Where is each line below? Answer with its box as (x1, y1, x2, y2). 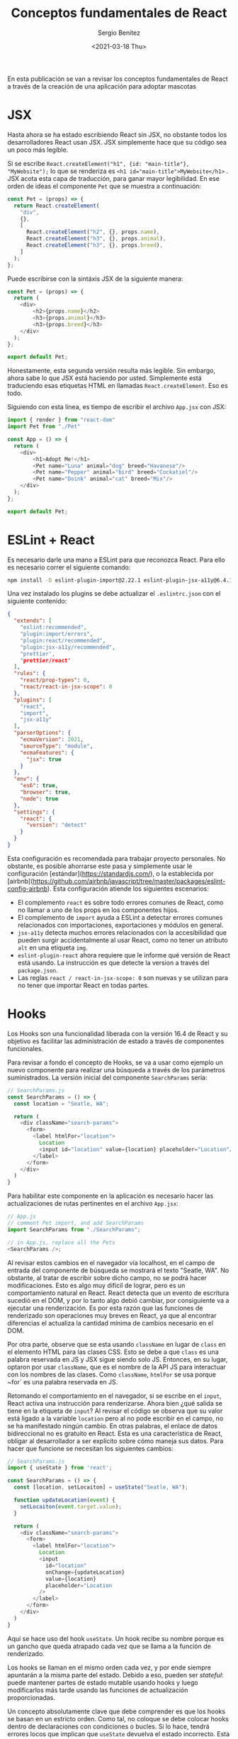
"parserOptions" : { (13, 729, 72, 737)
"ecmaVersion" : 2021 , (20, 736, 84, 743)
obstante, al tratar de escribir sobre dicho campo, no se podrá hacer (7, 1273, 208, 1282)
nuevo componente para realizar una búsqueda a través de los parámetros (7, 1065, 225, 1074)
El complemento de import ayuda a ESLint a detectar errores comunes (17, 913, 223, 921)
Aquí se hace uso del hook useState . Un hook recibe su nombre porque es (7, 1634, 225, 1643)
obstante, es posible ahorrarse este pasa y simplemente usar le (7, 862, 193, 870)
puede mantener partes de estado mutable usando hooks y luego (7, 1678, 198, 1687)
